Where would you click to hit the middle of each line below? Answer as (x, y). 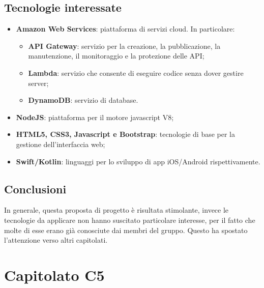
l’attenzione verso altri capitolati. (56, 240)
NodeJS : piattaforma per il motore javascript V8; (95, 117)
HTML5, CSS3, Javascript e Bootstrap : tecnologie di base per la (126, 134)
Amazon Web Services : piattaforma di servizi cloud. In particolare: (125, 29)
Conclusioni (35, 189)
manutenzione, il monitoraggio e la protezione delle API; (116, 56)
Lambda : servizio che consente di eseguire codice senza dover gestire (136, 73)
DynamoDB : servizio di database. (83, 100)
